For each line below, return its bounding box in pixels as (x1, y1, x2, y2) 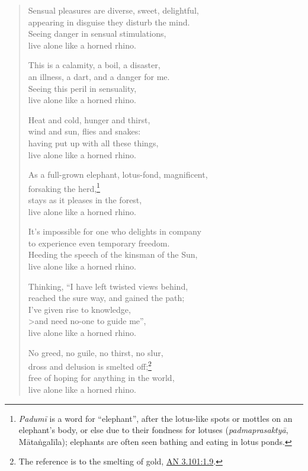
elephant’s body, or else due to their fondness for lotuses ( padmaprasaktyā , (18, 424, 288, 436)
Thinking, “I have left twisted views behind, (28, 280, 188, 292)
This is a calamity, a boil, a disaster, (28, 59, 161, 71)
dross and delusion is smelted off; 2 (28, 358, 152, 372)
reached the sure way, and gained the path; (28, 291, 185, 304)
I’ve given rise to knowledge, (28, 303, 131, 315)
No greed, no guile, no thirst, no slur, (28, 346, 163, 358)
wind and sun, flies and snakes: (28, 125, 141, 137)
